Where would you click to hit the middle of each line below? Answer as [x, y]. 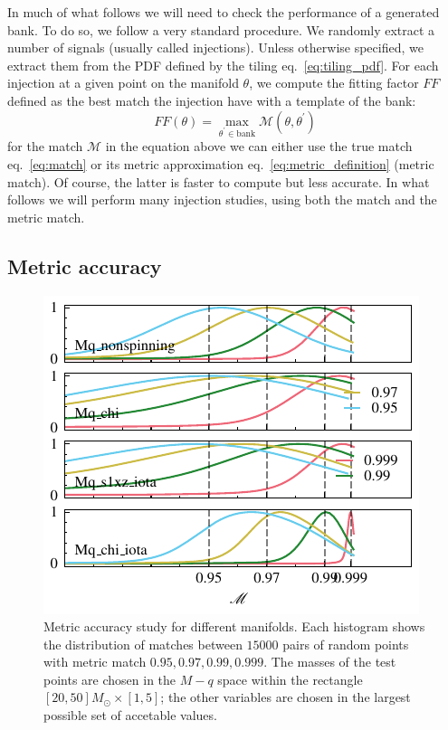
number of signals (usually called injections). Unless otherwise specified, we [215, 47]
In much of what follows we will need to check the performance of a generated [224, 12]
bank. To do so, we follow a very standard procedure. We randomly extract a [221, 29]
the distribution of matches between [143, 644]
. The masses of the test [330, 662]
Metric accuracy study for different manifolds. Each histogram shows [234, 626]
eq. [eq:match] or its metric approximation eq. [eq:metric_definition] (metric [221, 163]
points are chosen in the [110, 679]
